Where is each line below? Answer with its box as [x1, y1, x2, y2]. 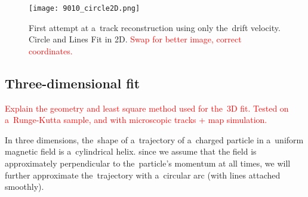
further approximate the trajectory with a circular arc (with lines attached [5, 168, 281, 181]
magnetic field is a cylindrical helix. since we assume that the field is [5, 145, 257, 158]
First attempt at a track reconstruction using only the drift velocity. [29, 21, 281, 33]
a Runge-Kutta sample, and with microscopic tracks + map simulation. [5, 113, 267, 126]
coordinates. [29, 44, 73, 57]
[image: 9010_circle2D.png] [29, 4, 140, 13]
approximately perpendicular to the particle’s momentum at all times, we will [5, 157, 291, 170]
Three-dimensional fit [5, 73, 140, 92]
